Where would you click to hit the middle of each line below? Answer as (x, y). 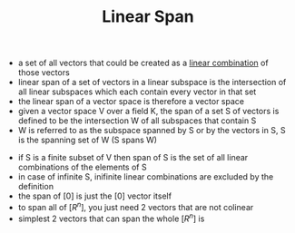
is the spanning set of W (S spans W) (87, 140)
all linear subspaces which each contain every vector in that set (137, 92)
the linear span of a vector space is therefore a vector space (131, 102)
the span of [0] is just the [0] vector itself (95, 196)
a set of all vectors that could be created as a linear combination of (143, 63)
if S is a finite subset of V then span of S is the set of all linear (133, 158)
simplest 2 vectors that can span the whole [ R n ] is (111, 218)
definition (36, 187)
